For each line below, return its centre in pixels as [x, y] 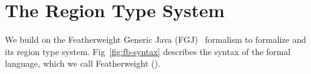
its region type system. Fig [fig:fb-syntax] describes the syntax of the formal [148, 51]
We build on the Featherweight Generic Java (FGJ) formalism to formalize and [155, 39]
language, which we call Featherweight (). [83, 63]
